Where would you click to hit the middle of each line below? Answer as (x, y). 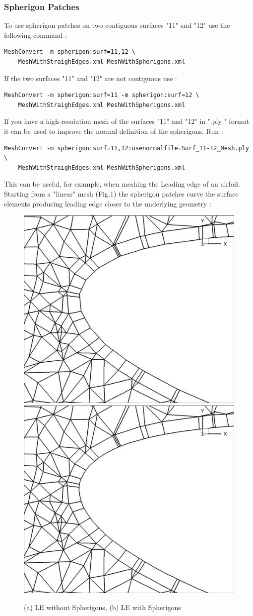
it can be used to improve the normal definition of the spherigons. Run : (114, 131)
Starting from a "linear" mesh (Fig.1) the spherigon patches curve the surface (121, 193)
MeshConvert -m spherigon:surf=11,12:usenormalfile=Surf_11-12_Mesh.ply (126, 148)
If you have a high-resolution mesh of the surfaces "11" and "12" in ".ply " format (127, 121)
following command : (35, 35)
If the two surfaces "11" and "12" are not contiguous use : (91, 78)
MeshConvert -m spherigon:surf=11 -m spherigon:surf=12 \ (102, 95)
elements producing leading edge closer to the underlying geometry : (108, 203)
